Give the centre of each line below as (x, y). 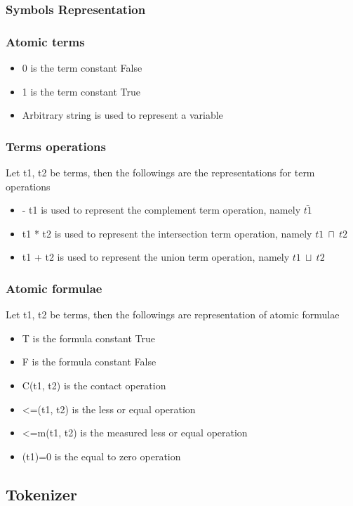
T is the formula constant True (89, 338)
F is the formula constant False (89, 362)
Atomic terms (45, 41)
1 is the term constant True (81, 91)
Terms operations (56, 146)
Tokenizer (41, 494)
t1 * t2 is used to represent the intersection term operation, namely (167, 233)
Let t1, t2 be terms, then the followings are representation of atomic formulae (173, 314)
